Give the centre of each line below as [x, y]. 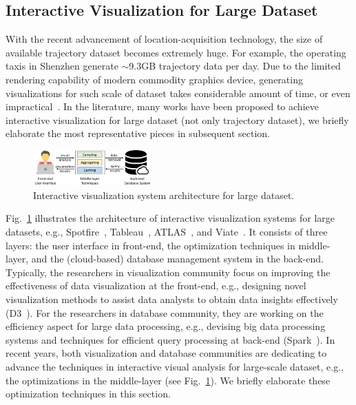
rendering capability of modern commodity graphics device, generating [154, 79]
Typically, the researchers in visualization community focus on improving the [168, 272]
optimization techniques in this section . [88, 394]
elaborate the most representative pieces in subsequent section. [138, 133]
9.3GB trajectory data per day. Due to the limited [235, 66]
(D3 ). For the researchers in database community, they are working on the [165, 312]
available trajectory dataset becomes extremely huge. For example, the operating [176, 52]
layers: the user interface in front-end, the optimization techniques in [150, 245]
